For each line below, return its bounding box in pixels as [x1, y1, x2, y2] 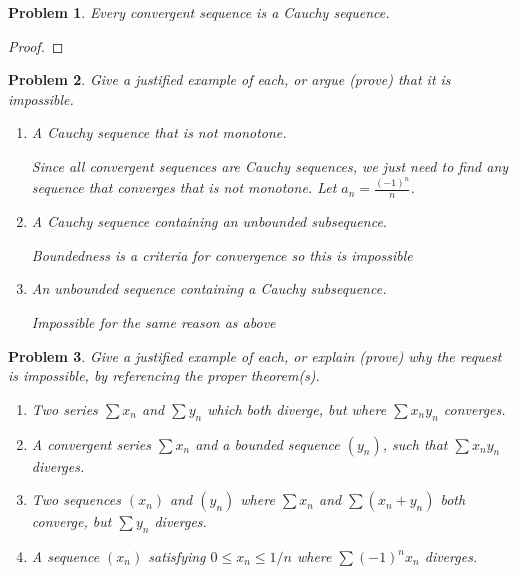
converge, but [31, 511, 112, 532]
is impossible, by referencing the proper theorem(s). [8, 365, 320, 386]
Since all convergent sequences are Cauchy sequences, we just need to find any [31, 155, 509, 176]
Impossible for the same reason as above [31, 312, 276, 333]
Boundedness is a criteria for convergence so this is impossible [31, 244, 413, 265]
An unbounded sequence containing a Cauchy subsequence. [31, 278, 387, 299]
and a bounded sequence [195, 433, 340, 454]
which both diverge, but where [207, 398, 387, 419]
